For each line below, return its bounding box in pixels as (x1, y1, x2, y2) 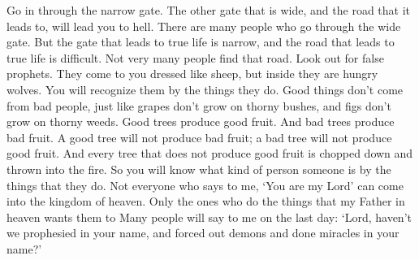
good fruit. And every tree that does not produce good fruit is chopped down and (6, 145, 413, 162)
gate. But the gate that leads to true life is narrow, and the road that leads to (6, 33, 395, 50)
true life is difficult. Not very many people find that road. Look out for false (6, 49, 384, 66)
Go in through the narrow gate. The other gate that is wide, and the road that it (6, 2, 410, 18)
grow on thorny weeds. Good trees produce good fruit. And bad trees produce (6, 113, 395, 130)
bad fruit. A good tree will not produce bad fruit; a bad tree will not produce (6, 128, 392, 145)
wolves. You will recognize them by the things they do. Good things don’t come (6, 80, 404, 97)
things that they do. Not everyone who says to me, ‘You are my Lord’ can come (6, 176, 404, 193)
